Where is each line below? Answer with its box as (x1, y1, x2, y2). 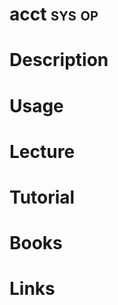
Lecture (9, 140, 76, 163)
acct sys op (9, 3, 99, 26)
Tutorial (9, 186, 76, 208)
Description (9, 49, 109, 72)
